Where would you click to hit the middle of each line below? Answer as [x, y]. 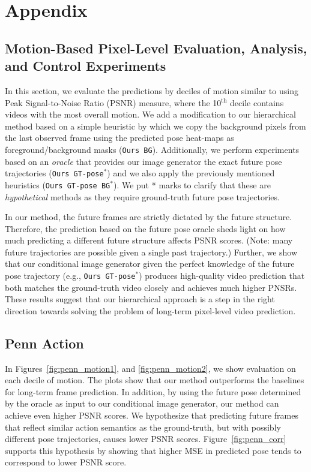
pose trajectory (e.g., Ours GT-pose [70, 276]
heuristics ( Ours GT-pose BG [58, 184]
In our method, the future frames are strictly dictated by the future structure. [149, 217]
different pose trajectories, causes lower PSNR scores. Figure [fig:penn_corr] [146, 439]
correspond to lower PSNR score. [66, 462]
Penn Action [44, 343]
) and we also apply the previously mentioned [191, 173]
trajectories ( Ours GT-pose [54, 173]
